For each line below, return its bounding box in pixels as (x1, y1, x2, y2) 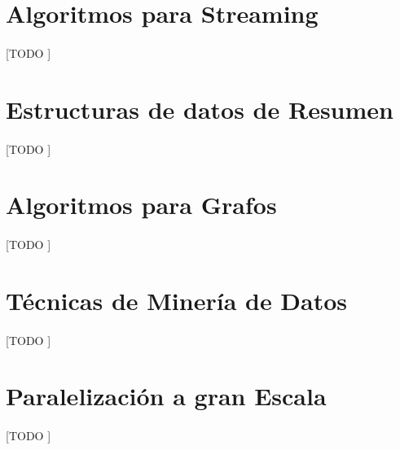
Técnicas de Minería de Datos (6, 283, 348, 317)
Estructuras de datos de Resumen (6, 92, 393, 125)
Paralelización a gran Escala (6, 379, 327, 413)
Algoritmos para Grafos (6, 188, 277, 221)
